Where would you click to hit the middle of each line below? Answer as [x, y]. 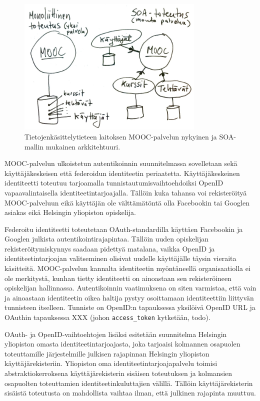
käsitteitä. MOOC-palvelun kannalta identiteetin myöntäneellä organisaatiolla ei [127, 268]
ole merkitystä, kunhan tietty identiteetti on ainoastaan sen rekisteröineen [118, 278]
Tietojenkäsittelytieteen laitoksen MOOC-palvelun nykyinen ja [121, 136]
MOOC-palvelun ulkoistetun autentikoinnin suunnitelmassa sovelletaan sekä [121, 163]
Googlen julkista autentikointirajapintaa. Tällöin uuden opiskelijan [107, 239]
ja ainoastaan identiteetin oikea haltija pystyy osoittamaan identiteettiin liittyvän [129, 297]
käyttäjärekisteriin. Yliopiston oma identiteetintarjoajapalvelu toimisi [111, 363]
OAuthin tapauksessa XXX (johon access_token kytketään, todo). [107, 317]
